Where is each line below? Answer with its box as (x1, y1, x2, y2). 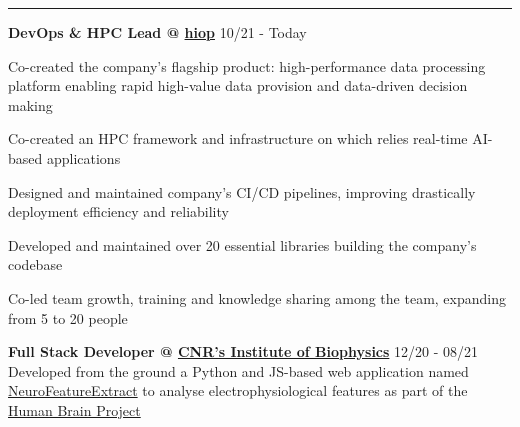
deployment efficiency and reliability (8, 201, 229, 222)
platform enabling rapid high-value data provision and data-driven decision (8, 75, 468, 96)
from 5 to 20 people (8, 307, 128, 328)
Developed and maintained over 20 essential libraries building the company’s (8, 234, 477, 255)
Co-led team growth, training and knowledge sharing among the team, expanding (8, 287, 506, 308)
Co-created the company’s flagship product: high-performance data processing (8, 55, 486, 76)
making (8, 94, 53, 115)
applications (46, 147, 121, 168)
